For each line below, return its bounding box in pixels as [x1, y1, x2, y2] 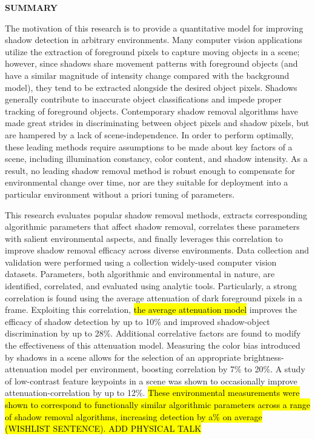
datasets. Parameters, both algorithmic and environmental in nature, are [5, 267, 275, 280]
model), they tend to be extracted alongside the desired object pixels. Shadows [5, 81, 297, 93]
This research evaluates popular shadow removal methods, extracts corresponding [5, 208, 307, 221]
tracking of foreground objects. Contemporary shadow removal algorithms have [5, 104, 298, 117]
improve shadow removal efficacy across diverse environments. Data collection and [5, 244, 309, 256]
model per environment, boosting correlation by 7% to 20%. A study [50, 363, 305, 375]
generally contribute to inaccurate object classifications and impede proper [5, 93, 282, 106]
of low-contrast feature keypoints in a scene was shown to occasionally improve [5, 374, 297, 387]
